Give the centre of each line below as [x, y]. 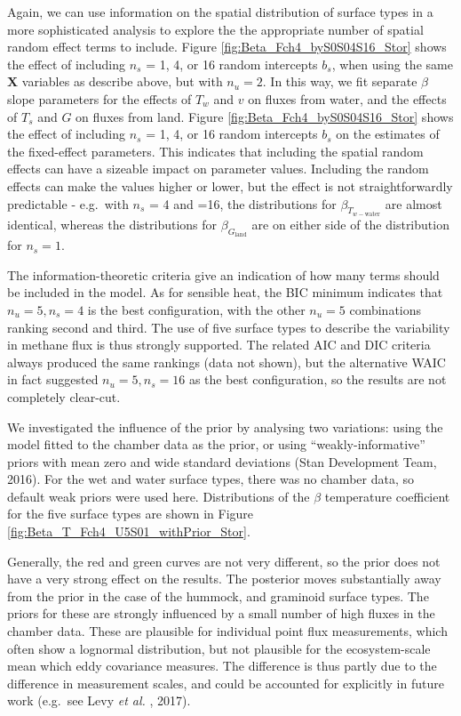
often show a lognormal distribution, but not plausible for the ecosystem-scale [219, 648]
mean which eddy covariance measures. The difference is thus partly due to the [222, 666]
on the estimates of [388, 134]
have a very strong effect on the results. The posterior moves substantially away [224, 579]
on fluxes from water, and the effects [347, 98]
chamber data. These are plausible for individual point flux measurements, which [227, 631]
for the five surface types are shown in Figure [131, 514]
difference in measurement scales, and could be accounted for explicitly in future [226, 683]
